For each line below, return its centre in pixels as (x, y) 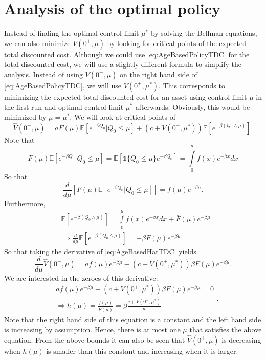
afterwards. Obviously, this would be (193, 107)
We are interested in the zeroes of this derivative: (81, 277)
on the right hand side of (158, 74)
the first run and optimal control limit (64, 107)
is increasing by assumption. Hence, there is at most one (92, 329)
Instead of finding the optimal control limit (72, 33)
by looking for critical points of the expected (177, 43)
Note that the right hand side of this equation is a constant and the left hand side (133, 319)
